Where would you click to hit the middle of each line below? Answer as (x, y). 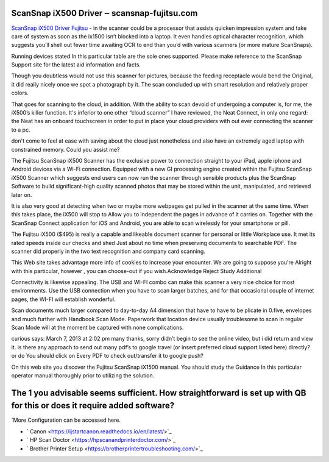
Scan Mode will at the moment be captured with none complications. (97, 328)
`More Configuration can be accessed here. (66, 420)
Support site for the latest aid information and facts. (76, 65)
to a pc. (21, 130)
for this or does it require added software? (93, 406)
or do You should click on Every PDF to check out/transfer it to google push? (107, 356)
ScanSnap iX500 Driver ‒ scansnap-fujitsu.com (104, 13)
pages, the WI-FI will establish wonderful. (63, 299)
